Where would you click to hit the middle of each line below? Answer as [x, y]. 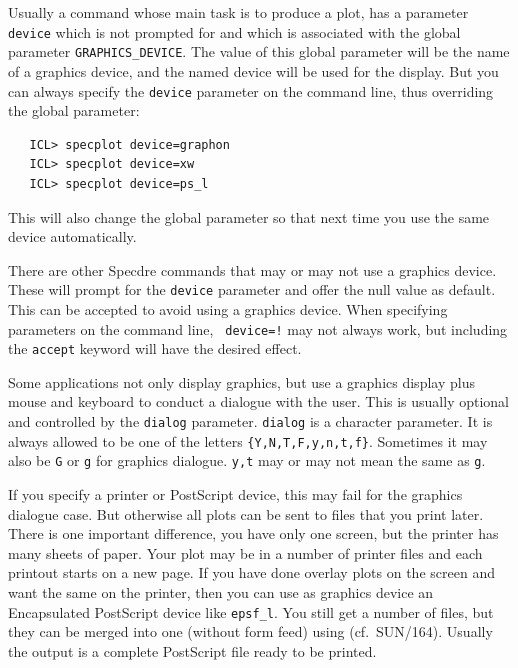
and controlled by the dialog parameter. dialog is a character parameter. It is [250, 421]
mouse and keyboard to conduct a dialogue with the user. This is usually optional [258, 401]
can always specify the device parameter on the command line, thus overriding [251, 90]
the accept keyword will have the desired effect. [155, 348]
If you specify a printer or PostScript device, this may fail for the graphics [235, 494]
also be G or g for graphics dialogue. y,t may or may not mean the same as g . [247, 460]
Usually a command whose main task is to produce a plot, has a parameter [238, 12]
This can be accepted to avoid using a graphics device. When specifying [228, 308]
